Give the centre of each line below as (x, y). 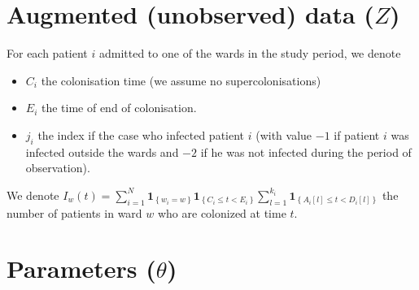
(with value (284, 134)
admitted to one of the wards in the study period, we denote (250, 53)
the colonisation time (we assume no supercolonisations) (181, 80)
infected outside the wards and (102, 151)
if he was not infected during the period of (306, 151)
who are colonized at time (222, 212)
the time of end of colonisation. (119, 108)
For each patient (47, 53)
